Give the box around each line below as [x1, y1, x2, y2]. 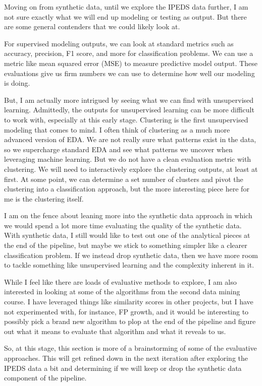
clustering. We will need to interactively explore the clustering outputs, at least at [4, 163, 258, 174]
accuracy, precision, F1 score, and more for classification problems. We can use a [4, 48, 253, 58]
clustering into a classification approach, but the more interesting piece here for [4, 183, 249, 194]
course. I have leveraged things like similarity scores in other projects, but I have [4, 296, 253, 307]
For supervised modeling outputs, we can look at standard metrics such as [4, 38, 234, 48]
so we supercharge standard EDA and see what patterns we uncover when [4, 144, 233, 154]
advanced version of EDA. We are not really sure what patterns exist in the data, [4, 134, 256, 145]
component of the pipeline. [4, 372, 87, 383]
